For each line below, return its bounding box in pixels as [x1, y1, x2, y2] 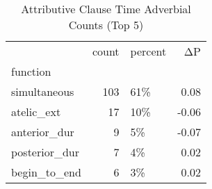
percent [130, 43, 167, 59]
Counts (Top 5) [68, 17, 144, 33]
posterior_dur [11, 144, 80, 160]
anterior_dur [11, 124, 74, 140]
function [11, 63, 51, 79]
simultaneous [11, 83, 74, 99]
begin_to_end [11, 164, 81, 180]
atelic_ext [11, 104, 61, 120]
